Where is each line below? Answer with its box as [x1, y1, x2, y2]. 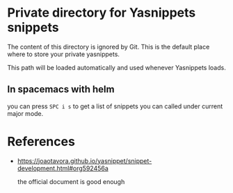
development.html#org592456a [17, 164, 109, 172]
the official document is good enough [17, 177, 125, 185]
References [7, 133, 75, 149]
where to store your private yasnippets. [7, 50, 120, 58]
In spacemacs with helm [7, 83, 115, 95]
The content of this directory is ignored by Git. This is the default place [7, 42, 210, 51]
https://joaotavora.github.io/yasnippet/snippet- [17, 156, 152, 165]
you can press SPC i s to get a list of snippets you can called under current [7, 102, 223, 110]
